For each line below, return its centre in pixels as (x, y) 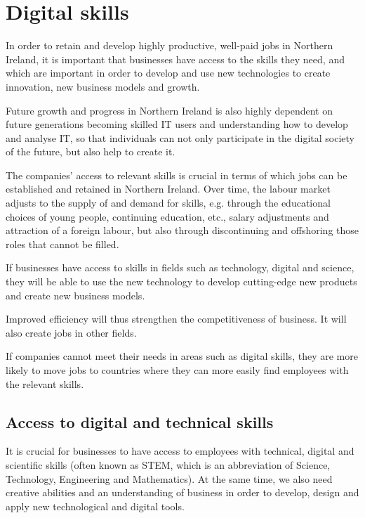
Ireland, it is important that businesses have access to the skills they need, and (175, 59)
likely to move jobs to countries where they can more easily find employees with (177, 370)
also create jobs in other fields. (71, 332)
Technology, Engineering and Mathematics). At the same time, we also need (169, 478)
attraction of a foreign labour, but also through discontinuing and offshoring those (182, 230)
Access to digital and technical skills (140, 421)
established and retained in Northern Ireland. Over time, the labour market (168, 189)
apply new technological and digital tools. (95, 506)
